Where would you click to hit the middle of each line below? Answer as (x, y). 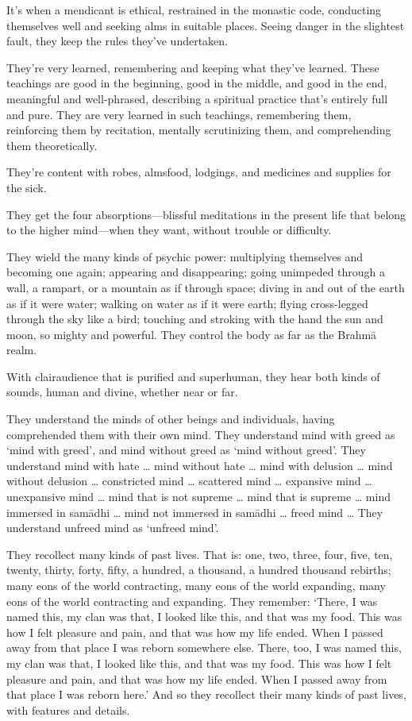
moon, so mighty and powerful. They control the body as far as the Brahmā (192, 334)
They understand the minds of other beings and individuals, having (171, 419)
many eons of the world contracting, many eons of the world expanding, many (196, 585)
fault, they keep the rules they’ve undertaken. (117, 41)
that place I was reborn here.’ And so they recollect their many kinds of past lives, (206, 694)
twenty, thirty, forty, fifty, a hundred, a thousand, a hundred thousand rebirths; (199, 570)
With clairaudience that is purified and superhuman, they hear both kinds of (193, 376)
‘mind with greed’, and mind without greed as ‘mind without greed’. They (186, 450)
